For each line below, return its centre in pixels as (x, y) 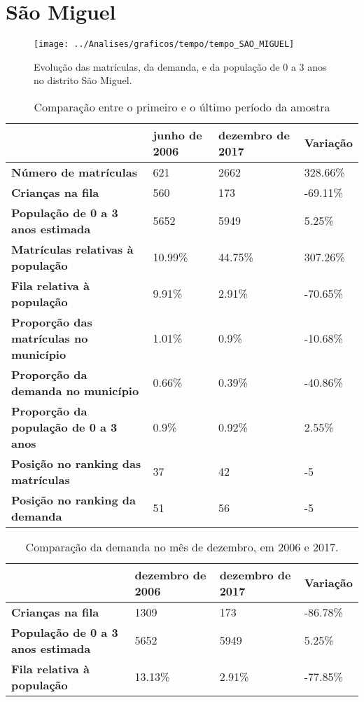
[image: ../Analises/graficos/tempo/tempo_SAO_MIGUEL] (164, 44)
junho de (177, 135)
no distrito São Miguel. (83, 80)
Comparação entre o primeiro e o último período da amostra (182, 106)
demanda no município (75, 390)
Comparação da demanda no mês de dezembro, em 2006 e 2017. (182, 546)
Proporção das (52, 322)
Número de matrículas (74, 172)
